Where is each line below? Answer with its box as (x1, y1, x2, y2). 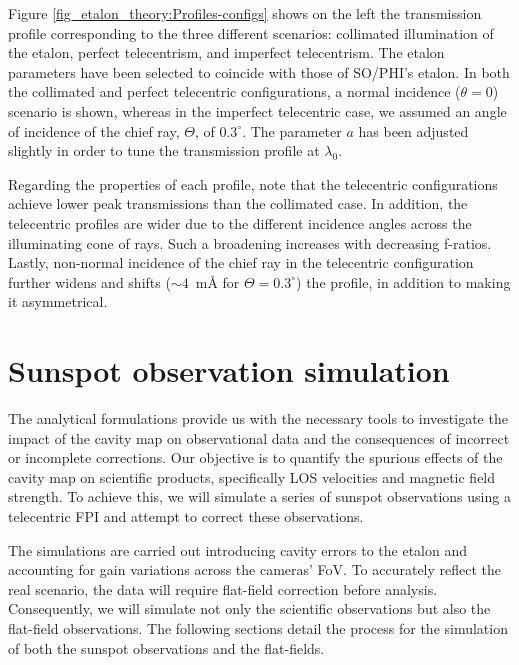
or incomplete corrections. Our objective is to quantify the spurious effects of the (8, 447, 503, 468)
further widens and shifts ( (8, 271, 171, 292)
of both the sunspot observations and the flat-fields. (8, 637, 325, 658)
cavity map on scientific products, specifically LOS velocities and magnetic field (8, 466, 496, 487)
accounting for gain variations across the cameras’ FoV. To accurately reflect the (8, 559, 502, 580)
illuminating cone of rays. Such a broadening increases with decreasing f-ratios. (8, 232, 492, 253)
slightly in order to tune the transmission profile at (8, 140, 320, 161)
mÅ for (195, 271, 240, 292)
